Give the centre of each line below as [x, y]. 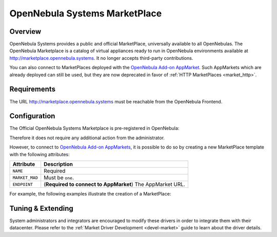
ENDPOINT [23, 184]
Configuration [32, 116]
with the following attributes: [40, 154]
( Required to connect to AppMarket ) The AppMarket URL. [115, 184]
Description [58, 164]
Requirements [33, 89]
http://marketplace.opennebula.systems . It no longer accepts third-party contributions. [101, 58]
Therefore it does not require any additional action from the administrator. [87, 138]
